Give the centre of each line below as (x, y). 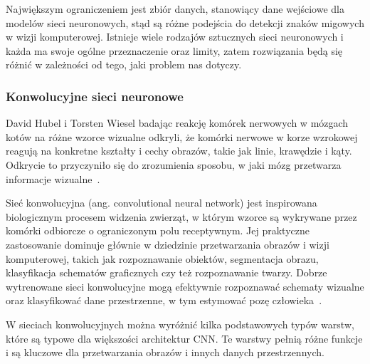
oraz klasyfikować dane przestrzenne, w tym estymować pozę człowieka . (164, 300)
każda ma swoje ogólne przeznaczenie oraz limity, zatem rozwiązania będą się (174, 50)
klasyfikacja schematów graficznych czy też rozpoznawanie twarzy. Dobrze (166, 272)
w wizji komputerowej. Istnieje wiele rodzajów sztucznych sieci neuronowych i (175, 37)
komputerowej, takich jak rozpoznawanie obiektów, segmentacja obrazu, (162, 258)
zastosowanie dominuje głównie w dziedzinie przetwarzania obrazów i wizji (168, 244)
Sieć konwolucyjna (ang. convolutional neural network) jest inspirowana (162, 203)
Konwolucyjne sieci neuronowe (95, 96)
